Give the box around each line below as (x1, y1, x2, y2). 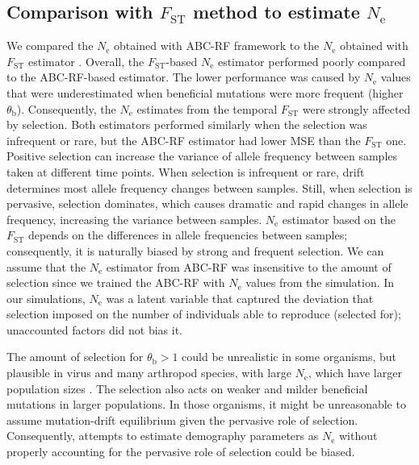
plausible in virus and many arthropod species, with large (6, 364, 291, 381)
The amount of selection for (6, 348, 144, 365)
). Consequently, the (16, 100, 116, 117)
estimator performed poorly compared (217, 52, 406, 69)
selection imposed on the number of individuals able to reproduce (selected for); (6, 305, 401, 322)
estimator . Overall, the (27, 52, 145, 69)
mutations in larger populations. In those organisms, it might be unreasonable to (6, 396, 406, 413)
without (338, 427, 378, 444)
